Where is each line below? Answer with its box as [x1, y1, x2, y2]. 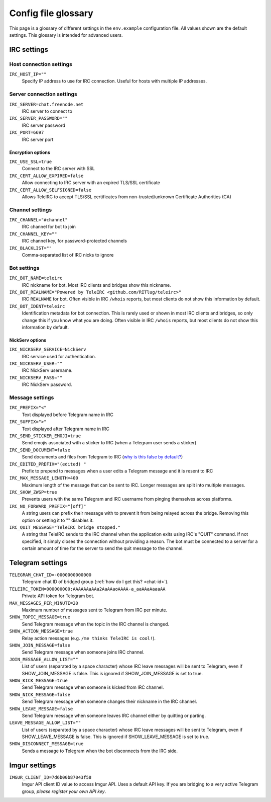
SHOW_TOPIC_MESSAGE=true [9, 614, 70, 620]
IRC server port [22, 136, 54, 142]
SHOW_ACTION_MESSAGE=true [9, 628, 73, 634]
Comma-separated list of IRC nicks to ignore [22, 252, 114, 258]
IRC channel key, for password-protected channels [22, 238, 127, 244]
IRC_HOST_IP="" [9, 71, 47, 77]
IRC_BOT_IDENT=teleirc [9, 303, 65, 309]
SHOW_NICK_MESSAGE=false [9, 692, 70, 697]
